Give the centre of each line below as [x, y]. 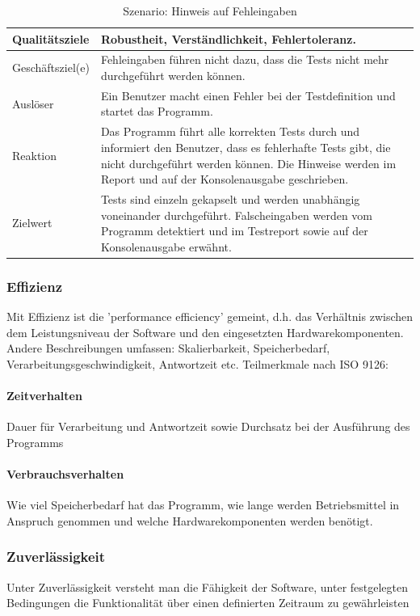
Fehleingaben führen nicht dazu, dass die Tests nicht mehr [245, 59]
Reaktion [35, 155]
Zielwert [32, 223]
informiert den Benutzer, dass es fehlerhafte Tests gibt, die [246, 147]
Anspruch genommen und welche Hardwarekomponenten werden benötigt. [190, 520]
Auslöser [33, 103]
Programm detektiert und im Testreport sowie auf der [234, 231]
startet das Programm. [157, 111]
